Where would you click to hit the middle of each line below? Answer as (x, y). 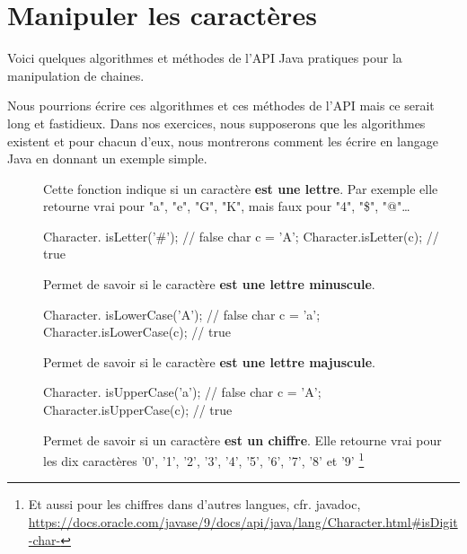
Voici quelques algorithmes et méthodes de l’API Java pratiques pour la (205, 58)
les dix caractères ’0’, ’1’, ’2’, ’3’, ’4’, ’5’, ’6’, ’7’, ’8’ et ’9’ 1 (204, 459)
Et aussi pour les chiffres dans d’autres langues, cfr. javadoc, (194, 504)
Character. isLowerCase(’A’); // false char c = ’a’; (182, 314)
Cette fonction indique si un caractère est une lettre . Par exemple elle (241, 188)
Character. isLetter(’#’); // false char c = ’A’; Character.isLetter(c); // (241, 236)
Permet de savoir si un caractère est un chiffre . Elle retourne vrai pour (242, 440)
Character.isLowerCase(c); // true (137, 332)
